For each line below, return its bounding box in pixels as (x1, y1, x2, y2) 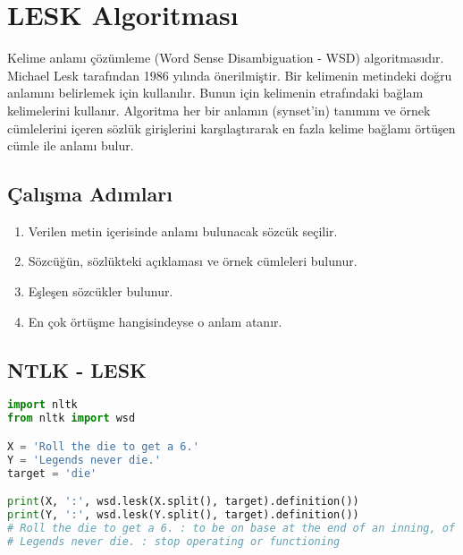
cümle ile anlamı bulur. (7, 136, 134, 155)
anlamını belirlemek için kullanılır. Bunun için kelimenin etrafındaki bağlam (7, 83, 424, 102)
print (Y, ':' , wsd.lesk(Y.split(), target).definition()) (7, 508, 359, 522)
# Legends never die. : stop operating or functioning (7, 534, 341, 548)
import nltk (7, 398, 78, 412)
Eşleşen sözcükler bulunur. (28, 282, 173, 301)
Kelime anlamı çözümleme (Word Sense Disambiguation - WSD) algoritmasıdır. (7, 48, 444, 67)
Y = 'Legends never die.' (7, 453, 161, 466)
